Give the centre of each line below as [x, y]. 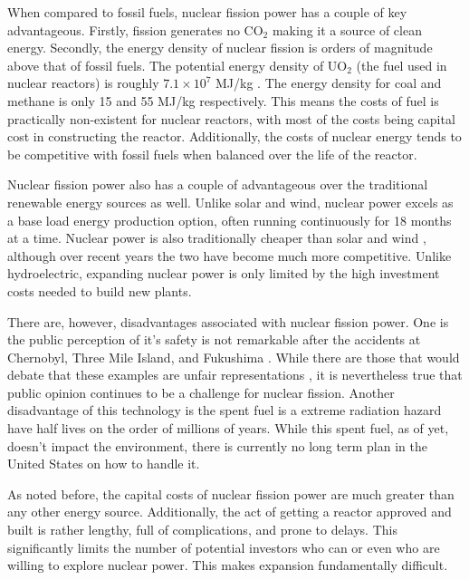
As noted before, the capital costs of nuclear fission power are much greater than [231, 493]
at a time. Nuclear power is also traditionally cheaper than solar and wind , [217, 238]
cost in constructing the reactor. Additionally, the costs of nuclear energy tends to [234, 136]
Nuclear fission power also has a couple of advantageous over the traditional [218, 184]
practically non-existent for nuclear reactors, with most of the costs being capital [231, 118]
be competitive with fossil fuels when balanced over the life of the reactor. [212, 154]
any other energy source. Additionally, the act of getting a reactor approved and [230, 512]
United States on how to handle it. [104, 464]
